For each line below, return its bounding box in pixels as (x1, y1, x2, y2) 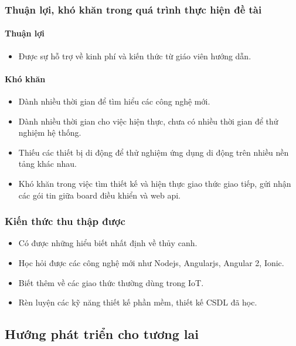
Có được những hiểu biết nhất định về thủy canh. (18, 237, 198, 249)
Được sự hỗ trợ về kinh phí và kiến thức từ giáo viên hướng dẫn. (18, 49, 251, 62)
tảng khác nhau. (18, 157, 77, 170)
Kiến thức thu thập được (5, 214, 125, 229)
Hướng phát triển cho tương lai (5, 325, 199, 343)
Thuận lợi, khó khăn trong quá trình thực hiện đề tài (5, 2, 262, 16)
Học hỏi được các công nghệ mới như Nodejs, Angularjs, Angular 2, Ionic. (18, 257, 284, 268)
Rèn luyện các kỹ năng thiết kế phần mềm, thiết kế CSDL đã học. (18, 296, 257, 308)
